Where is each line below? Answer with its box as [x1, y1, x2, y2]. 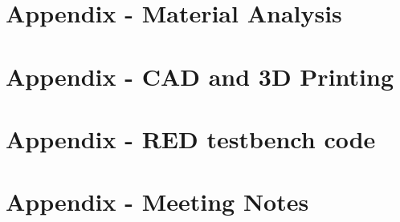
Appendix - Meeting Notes [6, 185, 309, 218]
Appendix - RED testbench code [6, 122, 376, 155]
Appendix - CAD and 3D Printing [6, 59, 394, 92]
